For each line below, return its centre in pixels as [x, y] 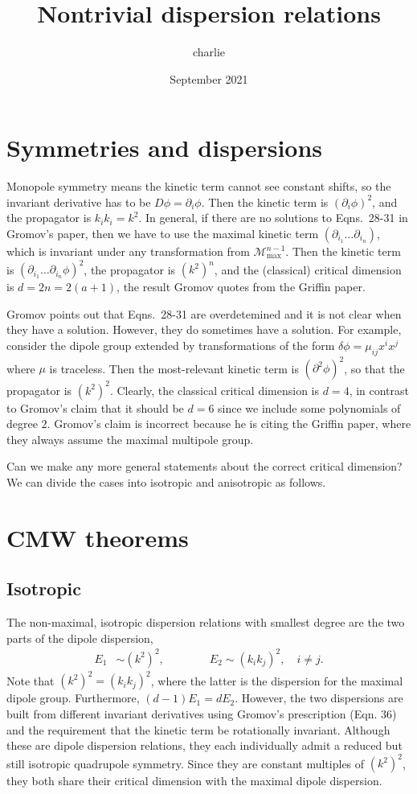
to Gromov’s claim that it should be [95, 407]
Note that [31, 680]
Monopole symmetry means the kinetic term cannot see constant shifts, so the [199, 186]
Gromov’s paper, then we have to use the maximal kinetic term [163, 234]
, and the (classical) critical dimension [308, 269]
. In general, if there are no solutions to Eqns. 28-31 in [273, 218]
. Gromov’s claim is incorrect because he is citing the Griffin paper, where [229, 424]
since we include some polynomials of [309, 407]
